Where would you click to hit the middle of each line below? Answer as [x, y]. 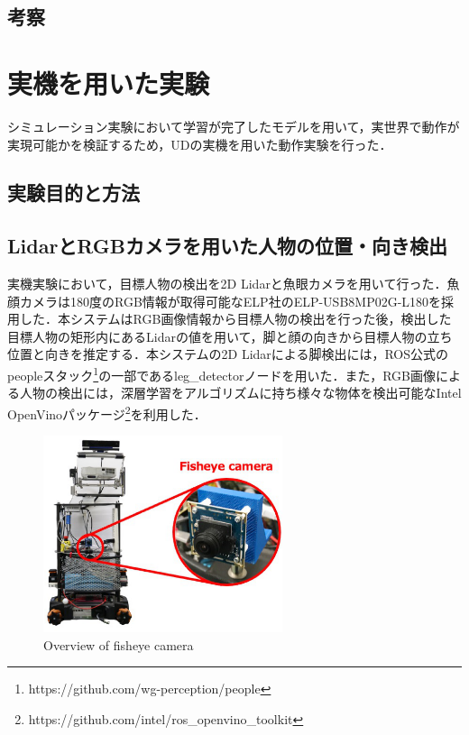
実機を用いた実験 [109, 83]
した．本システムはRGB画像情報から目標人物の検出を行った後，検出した [235, 319]
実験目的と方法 [74, 193]
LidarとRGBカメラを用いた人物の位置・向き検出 [227, 246]
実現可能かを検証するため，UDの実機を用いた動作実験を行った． [200, 144]
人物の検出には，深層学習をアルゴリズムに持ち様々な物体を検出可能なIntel [240, 393]
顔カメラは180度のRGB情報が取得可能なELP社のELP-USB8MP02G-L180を [225, 301]
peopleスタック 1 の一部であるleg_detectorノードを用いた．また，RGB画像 [221, 374]
